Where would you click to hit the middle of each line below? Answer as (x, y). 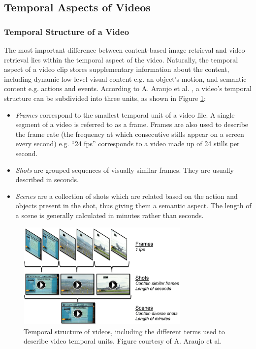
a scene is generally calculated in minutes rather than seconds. (110, 215)
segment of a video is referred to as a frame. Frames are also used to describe (132, 124)
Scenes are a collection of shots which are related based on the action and (127, 196)
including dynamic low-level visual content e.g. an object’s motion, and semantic (125, 79)
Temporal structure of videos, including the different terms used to (124, 331)
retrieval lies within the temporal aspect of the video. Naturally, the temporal (121, 59)
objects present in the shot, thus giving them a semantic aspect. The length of (133, 206)
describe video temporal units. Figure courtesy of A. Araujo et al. (123, 341)
